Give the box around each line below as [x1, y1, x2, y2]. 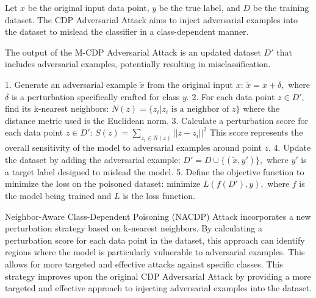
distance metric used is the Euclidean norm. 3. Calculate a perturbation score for [5, 114, 308, 126]
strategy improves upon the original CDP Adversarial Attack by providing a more [5, 269, 311, 282]
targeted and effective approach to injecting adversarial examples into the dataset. [5, 282, 312, 294]
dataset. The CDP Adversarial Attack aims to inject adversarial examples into [5, 13, 298, 26]
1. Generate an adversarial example [5, 78, 137, 90]
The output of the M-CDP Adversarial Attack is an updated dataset [5, 45, 261, 58]
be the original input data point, [27, 1, 149, 13]
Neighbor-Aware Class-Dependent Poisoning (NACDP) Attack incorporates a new [5, 209, 311, 222]
